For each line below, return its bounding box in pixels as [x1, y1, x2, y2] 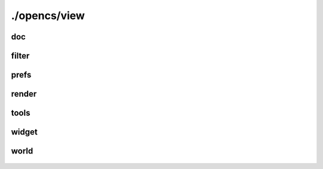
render [11, 89, 37, 99]
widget [11, 127, 38, 137]
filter [11, 51, 30, 61]
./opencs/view [11, 9, 85, 22]
